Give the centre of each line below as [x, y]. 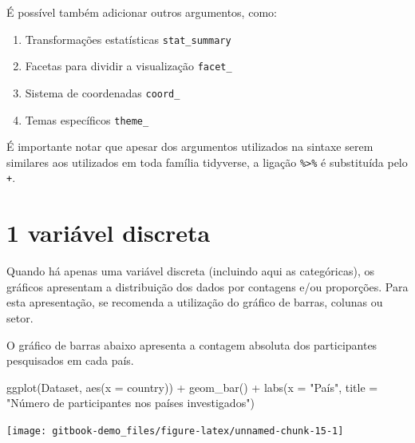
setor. [20, 318]
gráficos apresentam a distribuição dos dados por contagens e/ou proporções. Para [207, 286]
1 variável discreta [109, 233]
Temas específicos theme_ [87, 119]
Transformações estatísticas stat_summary [128, 39]
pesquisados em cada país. [70, 360]
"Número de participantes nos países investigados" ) [130, 403]
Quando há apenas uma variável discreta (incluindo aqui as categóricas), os [190, 271]
